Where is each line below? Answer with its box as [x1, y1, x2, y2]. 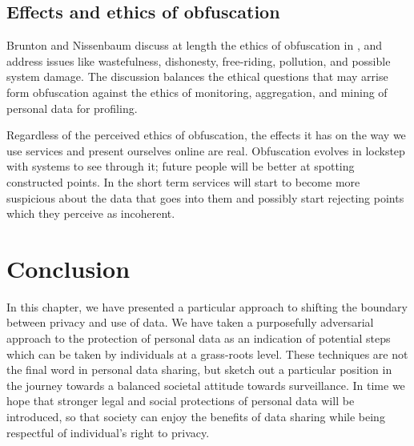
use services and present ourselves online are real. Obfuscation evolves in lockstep [6, 142, 405, 159]
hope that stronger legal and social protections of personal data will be [6, 392, 355, 409]
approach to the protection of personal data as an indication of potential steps [6, 330, 391, 347]
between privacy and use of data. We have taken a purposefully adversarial [6, 314, 374, 331]
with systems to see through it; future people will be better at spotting [6, 158, 355, 175]
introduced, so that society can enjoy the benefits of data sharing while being [6, 408, 385, 425]
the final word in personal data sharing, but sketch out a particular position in [6, 361, 392, 378]
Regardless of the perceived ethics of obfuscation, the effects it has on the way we [6, 127, 406, 143]
